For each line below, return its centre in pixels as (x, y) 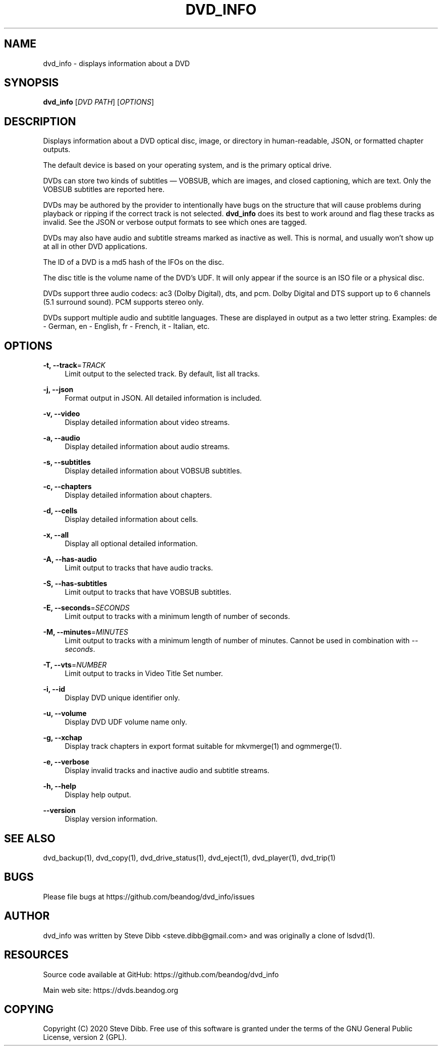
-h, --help (60, 786)
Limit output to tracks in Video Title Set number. (144, 674)
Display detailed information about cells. (131, 519)
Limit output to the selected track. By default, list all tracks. (162, 374)
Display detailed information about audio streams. (147, 447)
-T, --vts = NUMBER (75, 665)
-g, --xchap (63, 738)
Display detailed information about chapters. (139, 495)
